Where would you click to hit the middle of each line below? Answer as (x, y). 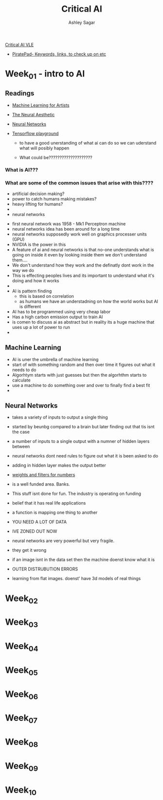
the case (21, 432)
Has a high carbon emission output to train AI (57, 317)
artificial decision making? (38, 194)
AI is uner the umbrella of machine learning (55, 359)
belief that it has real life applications (49, 503)
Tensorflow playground (35, 133)
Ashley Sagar (82, 22)
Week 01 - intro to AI (45, 74)
